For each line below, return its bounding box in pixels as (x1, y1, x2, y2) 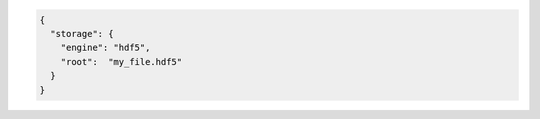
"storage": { (50, 28, 114, 39)
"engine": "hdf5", (60, 42, 151, 54)
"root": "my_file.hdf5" (60, 56, 183, 67)
